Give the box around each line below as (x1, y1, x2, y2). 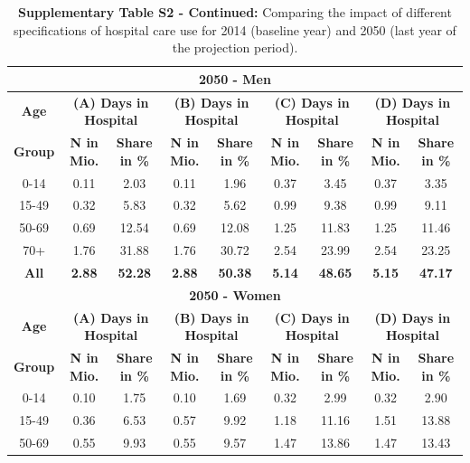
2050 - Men (199, 69, 271, 88)
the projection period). (172, 38, 298, 57)
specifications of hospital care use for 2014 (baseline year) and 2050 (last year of (14, 20, 456, 39)
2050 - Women (189, 285, 281, 304)
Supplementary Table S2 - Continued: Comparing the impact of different (18, 3, 452, 21)
